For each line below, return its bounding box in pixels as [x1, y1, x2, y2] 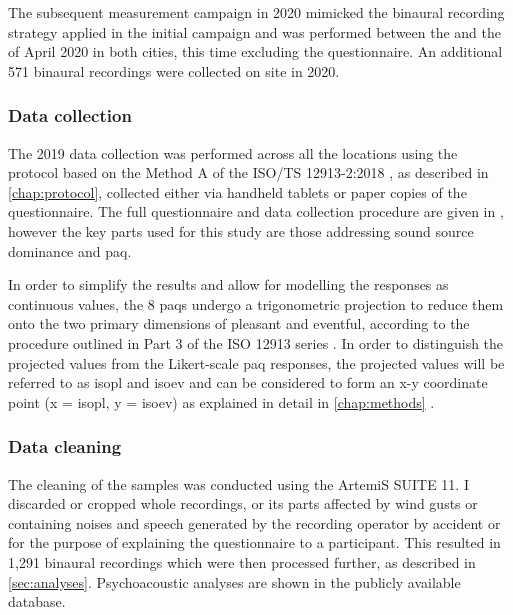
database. [8, 591, 66, 612]
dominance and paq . [8, 240, 132, 261]
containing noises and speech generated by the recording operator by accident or [8, 512, 501, 533]
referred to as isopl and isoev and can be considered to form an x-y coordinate [8, 372, 488, 393]
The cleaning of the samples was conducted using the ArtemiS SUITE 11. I [8, 473, 469, 494]
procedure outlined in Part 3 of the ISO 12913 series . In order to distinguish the [8, 332, 504, 353]
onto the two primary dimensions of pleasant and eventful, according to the [8, 313, 470, 334]
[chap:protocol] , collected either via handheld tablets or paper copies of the [8, 181, 467, 202]
